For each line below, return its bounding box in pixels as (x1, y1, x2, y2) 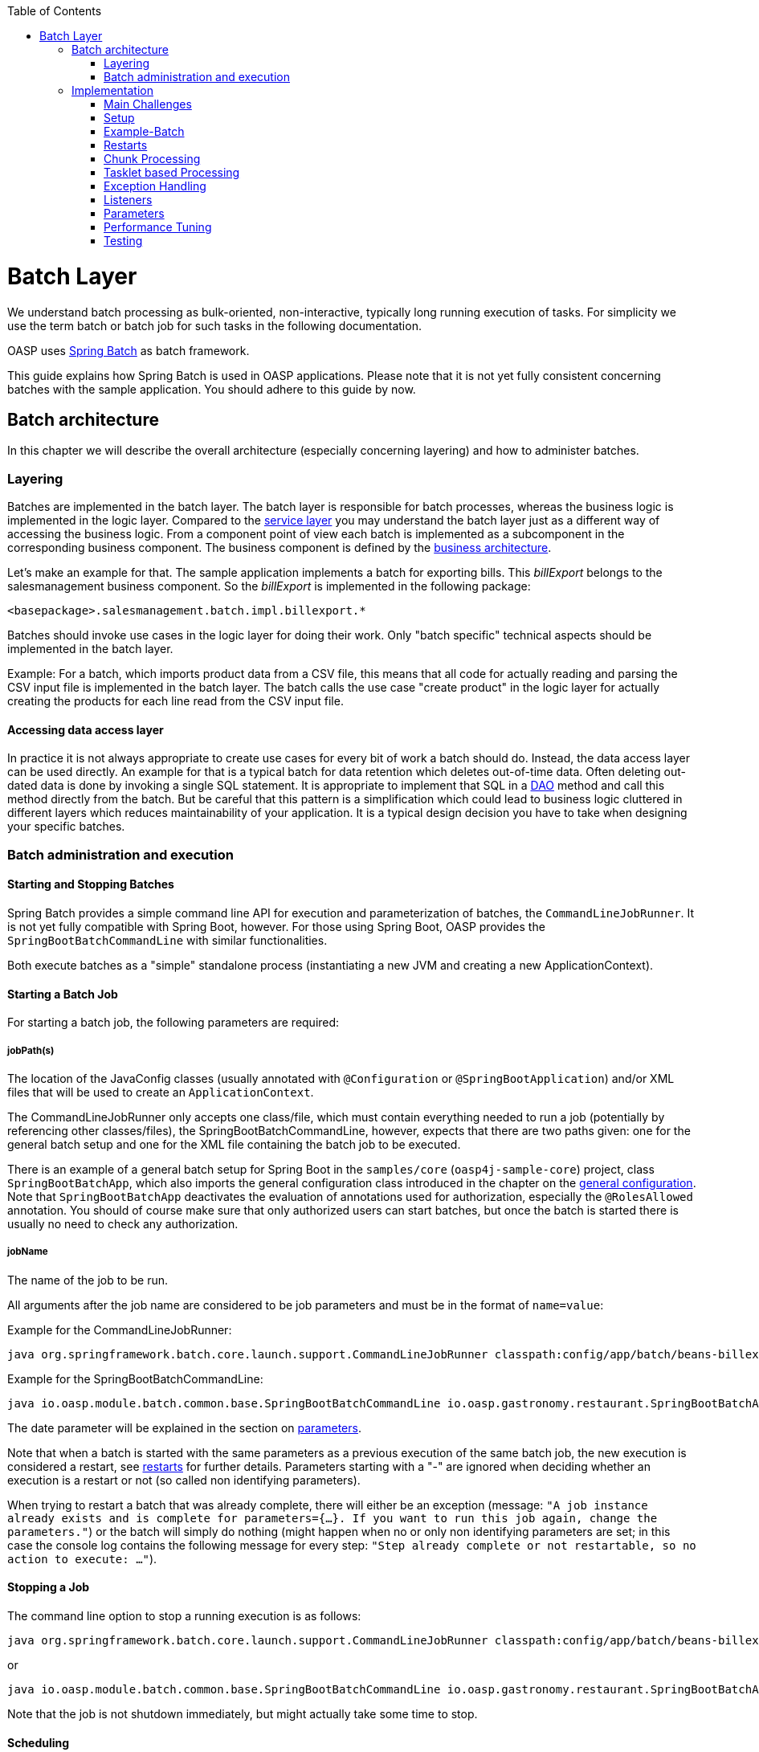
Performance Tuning (104, 220, 212, 234)
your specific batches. (7, 819, 125, 834)
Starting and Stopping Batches (7, 877, 174, 892)
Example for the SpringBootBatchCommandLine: (7, 1371, 263, 1386)
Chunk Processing (104, 152, 201, 165)
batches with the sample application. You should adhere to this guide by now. (7, 382, 416, 396)
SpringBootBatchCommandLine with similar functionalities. (7, 933, 328, 947)
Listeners (104, 193, 153, 206)
